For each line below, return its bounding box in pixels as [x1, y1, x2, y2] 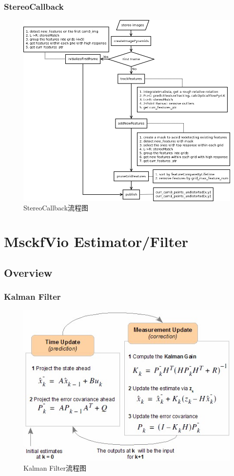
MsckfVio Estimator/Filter [4, 231, 189, 251]
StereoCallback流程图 [23, 203, 89, 213]
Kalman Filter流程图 [23, 462, 86, 473]
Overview [4, 265, 53, 280]
